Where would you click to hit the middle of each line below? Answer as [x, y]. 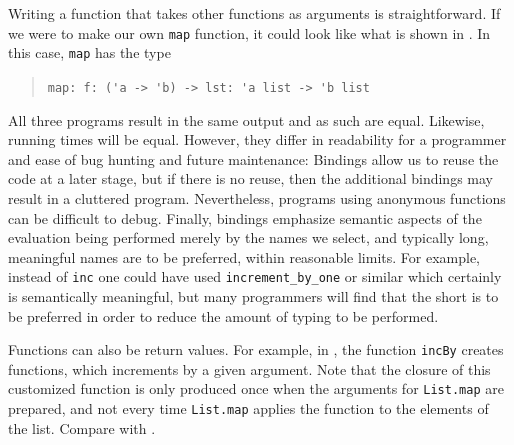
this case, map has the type [89, 52]
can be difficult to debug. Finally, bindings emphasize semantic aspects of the [245, 217]
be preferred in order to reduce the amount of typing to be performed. [223, 315]
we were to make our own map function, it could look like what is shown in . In [249, 32]
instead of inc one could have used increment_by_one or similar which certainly [255, 276]
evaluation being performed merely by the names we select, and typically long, [248, 237]
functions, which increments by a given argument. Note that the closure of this [249, 368]
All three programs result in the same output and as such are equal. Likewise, [246, 119]
